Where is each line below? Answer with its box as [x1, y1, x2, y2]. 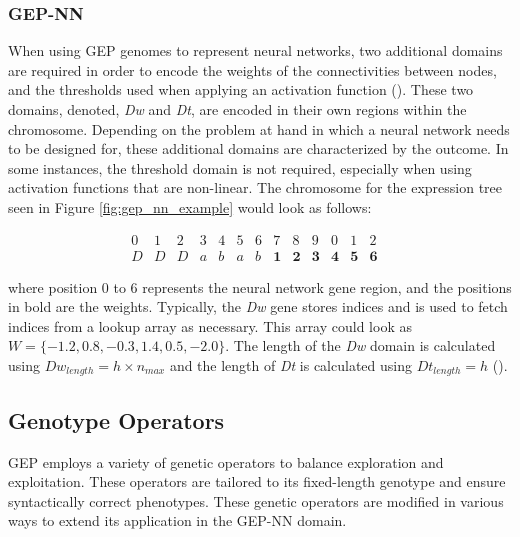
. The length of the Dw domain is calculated [225, 335, 496, 356]
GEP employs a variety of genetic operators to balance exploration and [8, 451, 444, 472]
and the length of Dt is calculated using [169, 355, 412, 375]
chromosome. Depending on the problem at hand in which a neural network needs [8, 118, 510, 139]
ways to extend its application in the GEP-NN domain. [8, 510, 347, 531]
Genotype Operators [8, 404, 225, 435]
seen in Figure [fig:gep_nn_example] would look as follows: [8, 196, 372, 217]
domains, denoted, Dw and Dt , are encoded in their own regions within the [8, 99, 467, 119]
